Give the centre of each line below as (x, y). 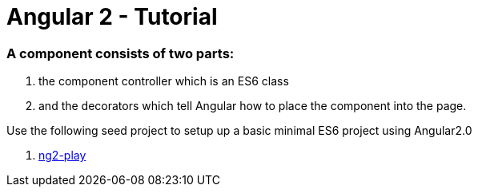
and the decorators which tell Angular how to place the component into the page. (253, 106)
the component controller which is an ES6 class (164, 81)
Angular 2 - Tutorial (112, 17)
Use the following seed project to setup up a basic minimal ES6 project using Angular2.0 (239, 131)
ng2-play (62, 156)
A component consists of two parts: (121, 53)
